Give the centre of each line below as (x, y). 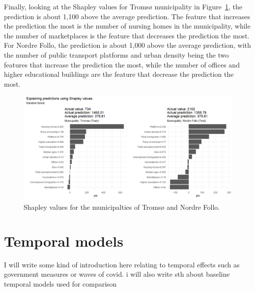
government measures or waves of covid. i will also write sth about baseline (117, 274)
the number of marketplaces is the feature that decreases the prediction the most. (127, 35)
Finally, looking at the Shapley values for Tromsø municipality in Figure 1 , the (123, 6)
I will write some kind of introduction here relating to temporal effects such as (122, 264)
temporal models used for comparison (60, 283)
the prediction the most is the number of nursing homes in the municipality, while (127, 26)
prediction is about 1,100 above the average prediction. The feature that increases (127, 16)
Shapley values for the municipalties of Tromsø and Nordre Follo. (122, 207)
